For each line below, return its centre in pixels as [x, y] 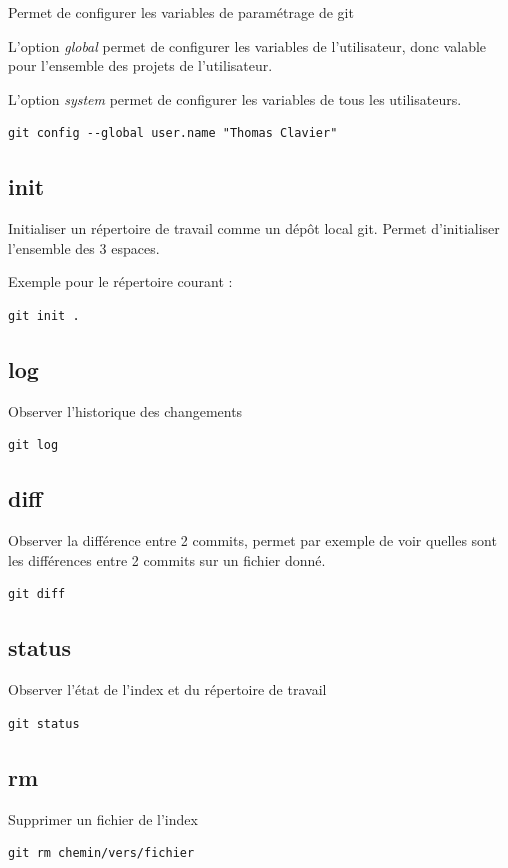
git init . [44, 315]
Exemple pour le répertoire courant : [120, 281]
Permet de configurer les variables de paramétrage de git [181, 12]
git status [44, 723]
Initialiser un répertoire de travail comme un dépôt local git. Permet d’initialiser [254, 228]
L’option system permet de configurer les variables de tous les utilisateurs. [235, 98]
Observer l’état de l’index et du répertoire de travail [167, 689]
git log [33, 445]
